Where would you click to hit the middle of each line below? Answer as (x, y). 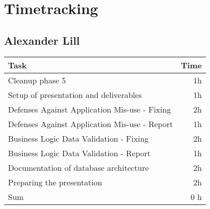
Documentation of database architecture (78, 167)
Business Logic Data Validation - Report (79, 153)
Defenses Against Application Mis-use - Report (90, 124)
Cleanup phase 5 (37, 80)
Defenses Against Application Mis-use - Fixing (89, 109)
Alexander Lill (42, 40)
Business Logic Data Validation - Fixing (78, 138)
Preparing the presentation (55, 182)
